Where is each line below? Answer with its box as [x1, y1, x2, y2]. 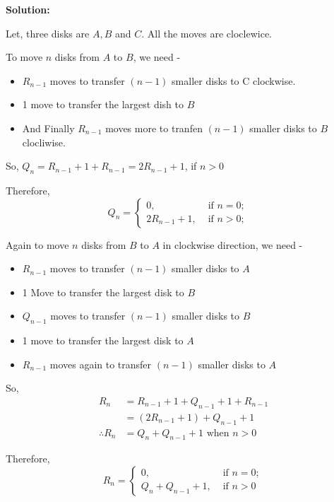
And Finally [22, 120, 75, 135]
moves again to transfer [49, 356, 152, 371]
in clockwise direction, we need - [162, 237, 303, 252]
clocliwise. [22, 134, 66, 149]
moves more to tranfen [105, 120, 203, 135]
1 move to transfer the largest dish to [22, 97, 184, 112]
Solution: [6, 2, 50, 16]
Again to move [6, 237, 69, 252]
